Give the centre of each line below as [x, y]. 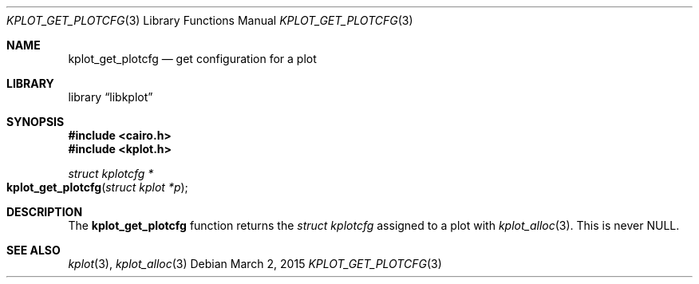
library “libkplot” [111, 97]
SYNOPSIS [36, 122]
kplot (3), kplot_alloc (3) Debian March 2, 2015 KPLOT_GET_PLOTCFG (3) [255, 264]
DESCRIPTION [45, 212]
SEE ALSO [34, 250]
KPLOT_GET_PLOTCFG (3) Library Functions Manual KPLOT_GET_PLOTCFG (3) [210, 20]
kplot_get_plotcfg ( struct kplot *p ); [97, 187]
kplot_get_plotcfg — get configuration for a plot [192, 59]
